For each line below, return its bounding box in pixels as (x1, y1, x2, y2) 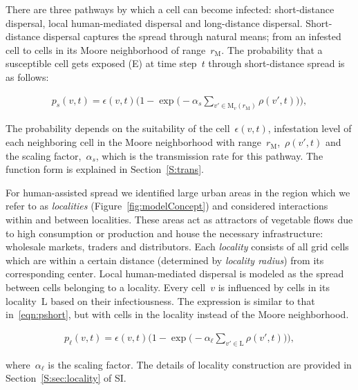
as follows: (6, 69, 49, 84)
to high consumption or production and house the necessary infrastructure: (6, 225, 323, 240)
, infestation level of (267, 121, 352, 136)
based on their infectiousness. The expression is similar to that (50, 293, 315, 308)
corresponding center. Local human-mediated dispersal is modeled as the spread (6, 266, 344, 281)
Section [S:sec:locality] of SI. (6, 371, 126, 385)
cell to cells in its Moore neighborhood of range (6, 42, 206, 57)
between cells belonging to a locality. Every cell (6, 279, 206, 294)
